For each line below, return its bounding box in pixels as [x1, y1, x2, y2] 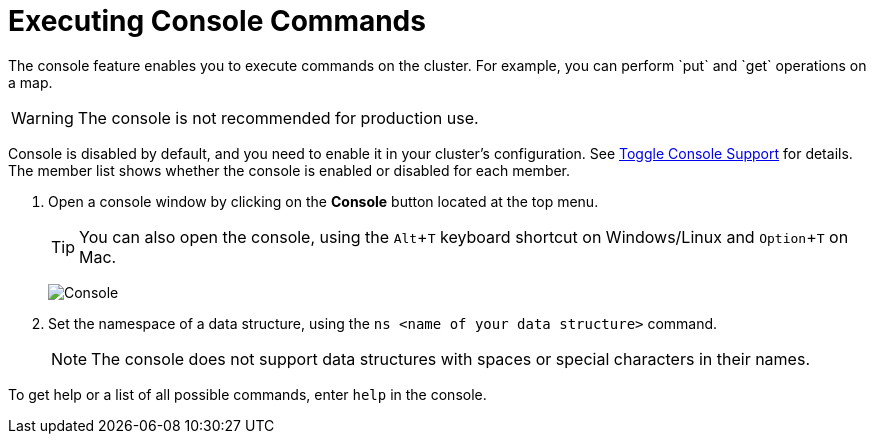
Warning [11, 107, 74, 128]
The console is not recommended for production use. [77, 107, 479, 128]
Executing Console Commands [8, 4, 426, 38]
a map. [8, 73, 53, 91]
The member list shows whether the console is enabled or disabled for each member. [8, 161, 571, 179]
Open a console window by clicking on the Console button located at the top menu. [48, 192, 599, 210]
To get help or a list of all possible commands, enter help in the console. [8, 385, 487, 403]
